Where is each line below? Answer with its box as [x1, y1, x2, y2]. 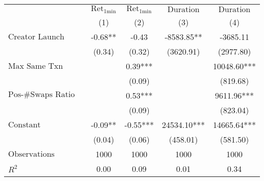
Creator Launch [8, 32, 64, 41]
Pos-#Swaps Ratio [8, 91, 75, 99]
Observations [8, 150, 55, 158]
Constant [8, 120, 41, 129]
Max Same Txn [8, 62, 63, 70]
